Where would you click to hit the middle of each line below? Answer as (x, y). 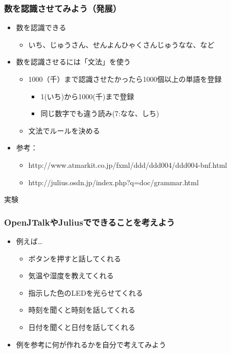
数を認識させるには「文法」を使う (73, 62)
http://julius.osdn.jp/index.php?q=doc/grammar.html (113, 182)
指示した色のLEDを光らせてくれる (86, 292)
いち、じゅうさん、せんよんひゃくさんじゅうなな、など (121, 44)
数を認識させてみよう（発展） (63, 8)
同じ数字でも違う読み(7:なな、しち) (100, 113)
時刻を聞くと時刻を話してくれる (82, 310)
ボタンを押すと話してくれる (75, 258)
